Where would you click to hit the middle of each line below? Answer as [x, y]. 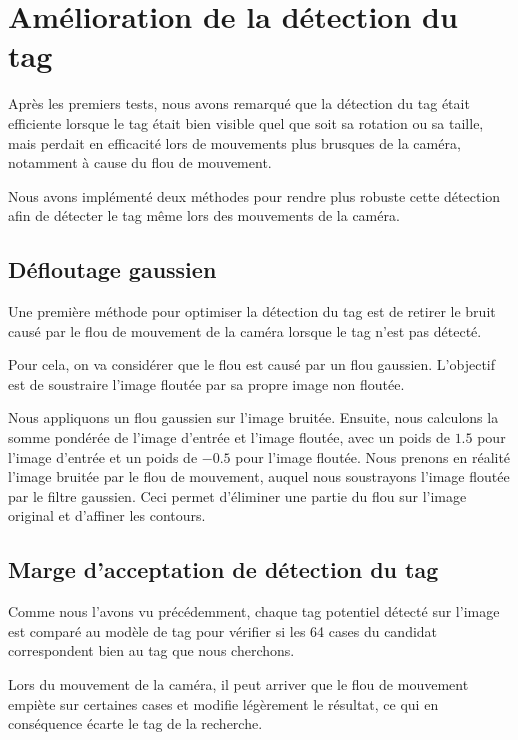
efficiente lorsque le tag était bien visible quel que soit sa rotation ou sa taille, [246, 122]
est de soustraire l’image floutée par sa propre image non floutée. [206, 383]
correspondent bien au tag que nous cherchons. [151, 650]
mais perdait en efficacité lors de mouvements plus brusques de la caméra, [234, 142]
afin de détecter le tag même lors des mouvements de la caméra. [204, 215]
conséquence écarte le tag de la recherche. [135, 723]
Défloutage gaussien [112, 269]
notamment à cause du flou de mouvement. [140, 162]
